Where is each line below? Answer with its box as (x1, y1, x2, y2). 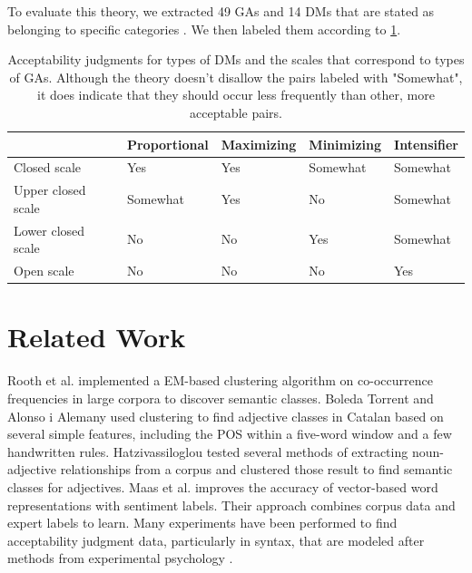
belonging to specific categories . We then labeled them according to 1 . (7, 19, 401, 38)
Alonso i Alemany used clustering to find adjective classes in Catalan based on (7, 406, 444, 425)
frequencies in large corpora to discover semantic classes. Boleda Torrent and (7, 388, 434, 407)
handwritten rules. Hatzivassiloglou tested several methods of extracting (7, 442, 408, 461)
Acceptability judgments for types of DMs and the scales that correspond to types (7, 50, 465, 69)
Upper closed (14, 180, 86, 199)
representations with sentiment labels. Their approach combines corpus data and (7, 495, 456, 514)
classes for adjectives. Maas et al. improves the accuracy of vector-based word (7, 477, 438, 496)
